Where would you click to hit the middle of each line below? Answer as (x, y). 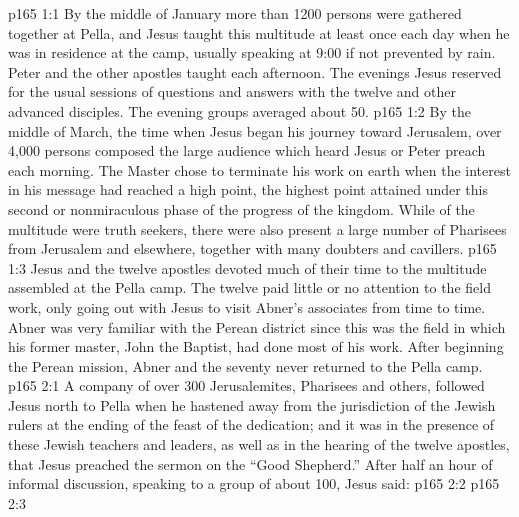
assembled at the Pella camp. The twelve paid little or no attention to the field (249, 287)
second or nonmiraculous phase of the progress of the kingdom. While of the (241, 208)
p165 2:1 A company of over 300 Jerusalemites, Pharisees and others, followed (246, 385)
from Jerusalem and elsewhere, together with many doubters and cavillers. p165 (252, 248)
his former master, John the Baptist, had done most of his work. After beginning (256, 346)
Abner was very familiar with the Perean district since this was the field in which (257, 326)
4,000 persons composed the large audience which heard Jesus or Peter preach (247, 150)
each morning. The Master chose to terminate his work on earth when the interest (259, 169)
